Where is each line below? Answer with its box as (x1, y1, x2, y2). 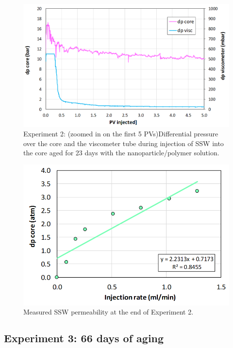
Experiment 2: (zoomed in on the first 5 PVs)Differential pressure (23, 129, 218, 139)
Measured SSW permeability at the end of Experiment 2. (23, 307, 194, 317)
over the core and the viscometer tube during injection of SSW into (23, 138, 224, 148)
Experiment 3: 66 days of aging (4, 331, 164, 346)
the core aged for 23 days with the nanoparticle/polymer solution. (23, 148, 219, 158)
